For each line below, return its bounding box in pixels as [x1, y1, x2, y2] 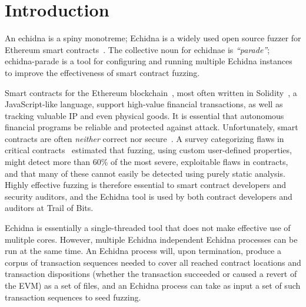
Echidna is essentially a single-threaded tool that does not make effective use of [5, 222, 291, 234]
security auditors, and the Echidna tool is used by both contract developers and [5, 190, 292, 202]
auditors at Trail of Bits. [5, 202, 94, 214]
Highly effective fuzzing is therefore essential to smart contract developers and [5, 179, 287, 191]
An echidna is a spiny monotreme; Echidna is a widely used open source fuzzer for [5, 32, 301, 44]
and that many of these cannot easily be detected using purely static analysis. [5, 167, 285, 179]
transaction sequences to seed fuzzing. [5, 291, 141, 303]
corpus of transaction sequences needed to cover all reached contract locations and [5, 256, 301, 268]
